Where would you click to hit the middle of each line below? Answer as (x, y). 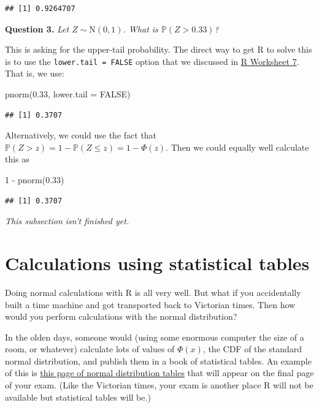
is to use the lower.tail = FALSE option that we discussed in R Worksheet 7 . (152, 61)
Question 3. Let (37, 28)
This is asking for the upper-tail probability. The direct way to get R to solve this (159, 49)
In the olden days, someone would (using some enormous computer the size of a (155, 337)
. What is (140, 28)
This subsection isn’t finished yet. (67, 221)
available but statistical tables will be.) (78, 397)
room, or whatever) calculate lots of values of (90, 349)
